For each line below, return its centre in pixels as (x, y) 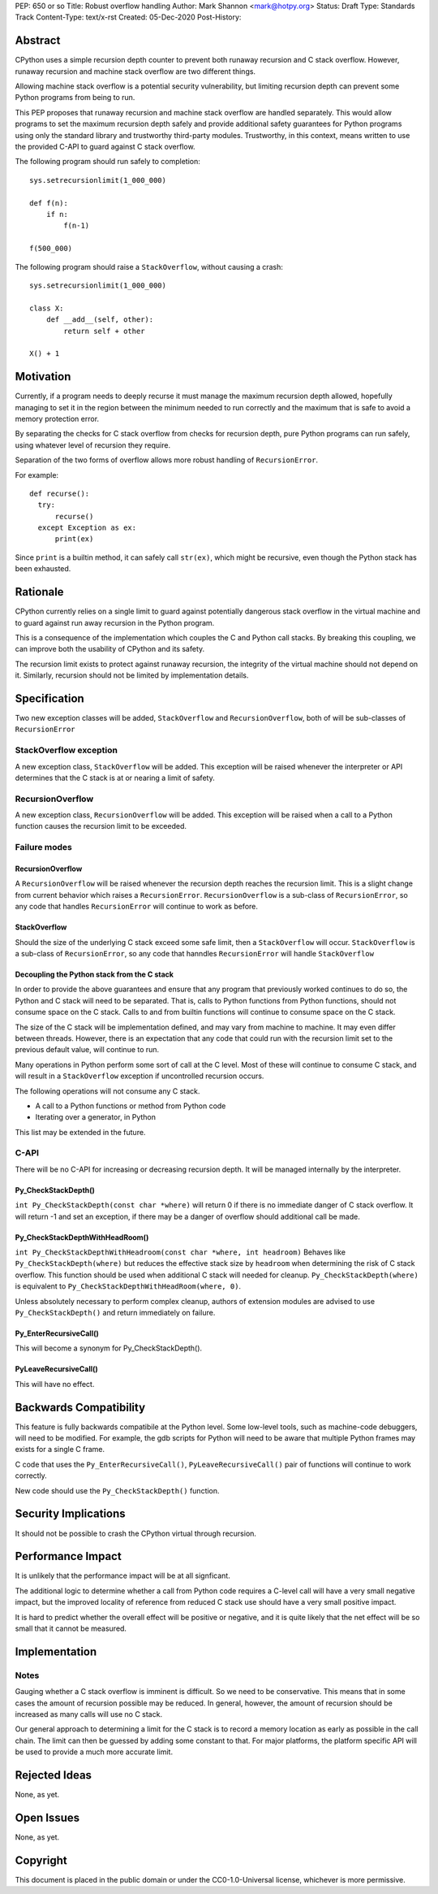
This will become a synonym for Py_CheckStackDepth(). (109, 1348)
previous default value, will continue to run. (87, 1050)
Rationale (39, 592)
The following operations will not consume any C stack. (107, 1091)
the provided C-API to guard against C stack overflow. (105, 147)
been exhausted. (43, 569)
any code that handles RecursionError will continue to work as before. (137, 907)
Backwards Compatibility (80, 1407)
